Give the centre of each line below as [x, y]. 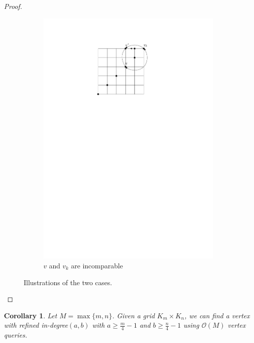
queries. [16, 335]
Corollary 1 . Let [31, 315]
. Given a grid [133, 315]
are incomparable [97, 265]
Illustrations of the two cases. [68, 282]
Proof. [13, 6]
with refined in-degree [36, 325]
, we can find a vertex [217, 315]
